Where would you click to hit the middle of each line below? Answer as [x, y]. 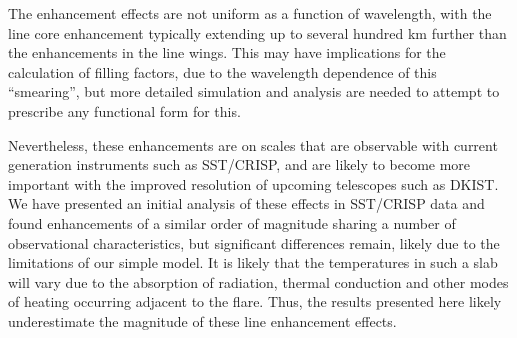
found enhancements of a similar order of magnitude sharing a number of [232, 222]
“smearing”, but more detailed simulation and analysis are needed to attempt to [254, 91]
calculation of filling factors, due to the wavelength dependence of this [222, 71]
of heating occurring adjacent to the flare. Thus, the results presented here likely [255, 301]
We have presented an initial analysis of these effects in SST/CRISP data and [246, 203]
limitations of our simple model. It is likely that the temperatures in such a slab [253, 262]
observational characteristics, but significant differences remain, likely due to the [254, 242]
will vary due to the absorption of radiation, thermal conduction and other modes [258, 281]
